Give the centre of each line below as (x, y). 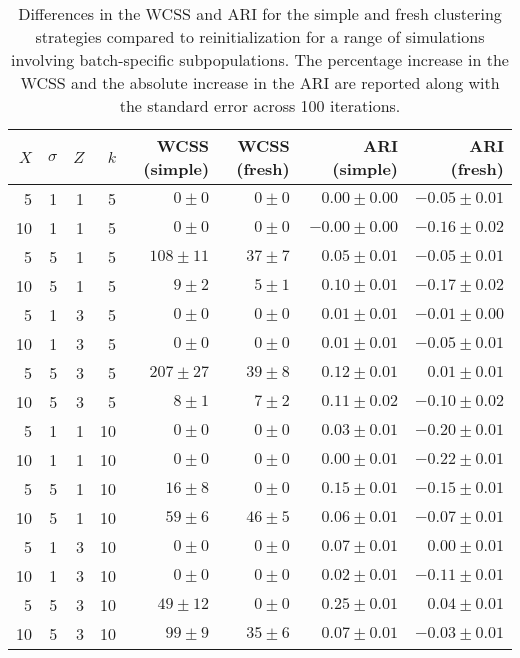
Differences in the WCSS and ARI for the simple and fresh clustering (260, 13)
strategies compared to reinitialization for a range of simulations (260, 36)
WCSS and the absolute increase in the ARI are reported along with (260, 82)
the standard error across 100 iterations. (260, 105)
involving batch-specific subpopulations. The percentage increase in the (260, 59)
